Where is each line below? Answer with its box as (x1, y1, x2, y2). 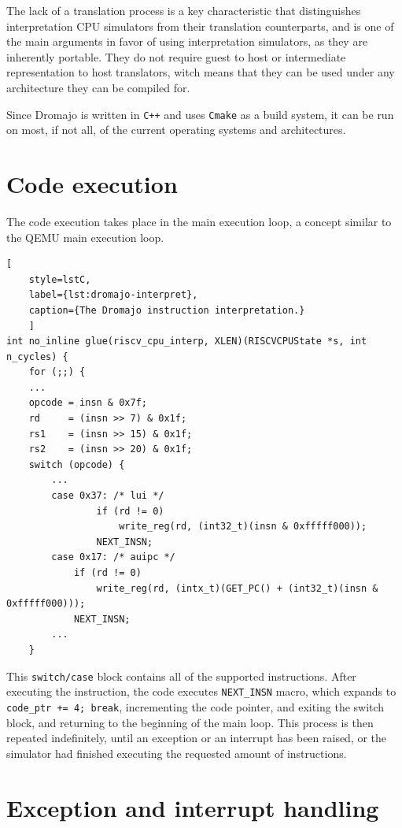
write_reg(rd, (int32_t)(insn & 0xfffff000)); (119, 521, 367, 533)
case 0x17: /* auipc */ (51, 551, 175, 563)
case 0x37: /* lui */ (51, 490, 164, 502)
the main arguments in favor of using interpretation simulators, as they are (6, 33, 368, 50)
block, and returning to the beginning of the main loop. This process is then (6, 714, 374, 730)
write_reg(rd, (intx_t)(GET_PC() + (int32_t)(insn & (96, 582, 378, 594)
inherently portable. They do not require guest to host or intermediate (6, 48, 346, 65)
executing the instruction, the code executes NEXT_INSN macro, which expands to (6, 683, 396, 700)
